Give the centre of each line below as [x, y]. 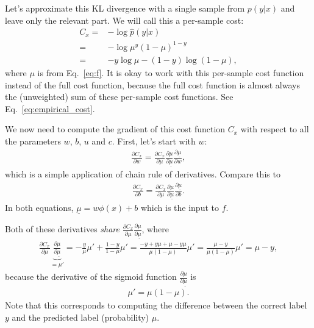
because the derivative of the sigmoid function [91, 276]
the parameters [33, 141]
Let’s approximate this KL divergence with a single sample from [125, 8]
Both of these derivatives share [62, 229]
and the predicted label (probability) [80, 317]
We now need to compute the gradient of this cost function [115, 129]
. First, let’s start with [154, 141]
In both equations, [39, 207]
